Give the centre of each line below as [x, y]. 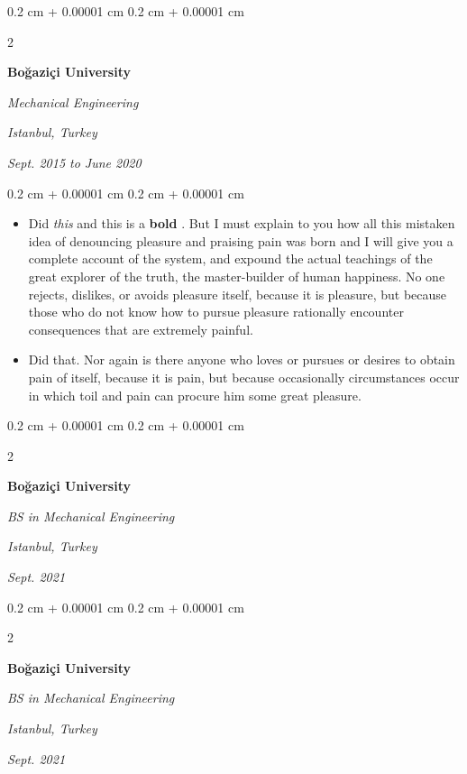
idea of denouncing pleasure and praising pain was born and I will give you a [241, 240]
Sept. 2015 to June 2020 [74, 162]
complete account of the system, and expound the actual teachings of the [230, 258]
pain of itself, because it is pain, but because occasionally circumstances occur [244, 377]
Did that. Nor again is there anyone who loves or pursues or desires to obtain [242, 359]
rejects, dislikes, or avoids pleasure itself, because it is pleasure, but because [238, 294]
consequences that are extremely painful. [141, 329]
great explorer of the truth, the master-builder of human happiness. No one [237, 276]
